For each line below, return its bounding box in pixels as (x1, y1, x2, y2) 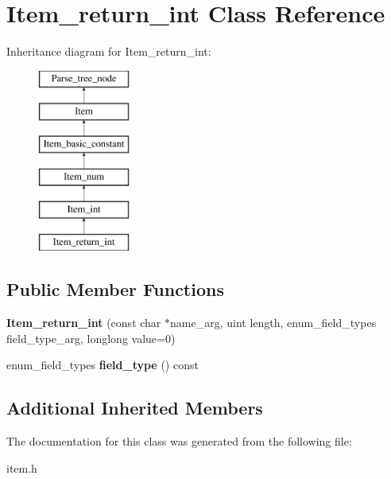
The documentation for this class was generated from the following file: (6, 433, 352, 450)
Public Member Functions (6, 277, 224, 302)
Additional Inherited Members (6, 395, 263, 420)
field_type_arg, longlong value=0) (6, 329, 176, 346)
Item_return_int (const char (6, 314, 161, 331)
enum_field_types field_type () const (6, 356, 199, 373)
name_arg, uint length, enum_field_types (170, 314, 377, 331)
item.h (6, 459, 37, 476)
